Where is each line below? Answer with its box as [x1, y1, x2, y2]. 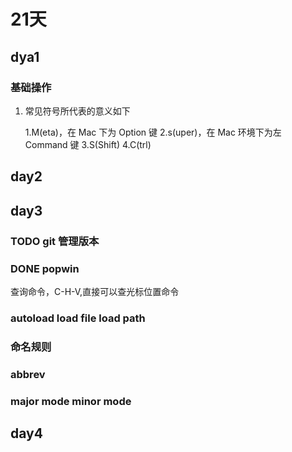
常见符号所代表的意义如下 [24, 105, 131, 117]
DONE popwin [10, 261, 80, 275]
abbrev [10, 367, 46, 381]
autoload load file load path [10, 311, 146, 325]
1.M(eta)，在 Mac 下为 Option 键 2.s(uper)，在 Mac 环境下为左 [24, 126, 282, 138]
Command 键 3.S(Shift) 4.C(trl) [24, 138, 152, 150]
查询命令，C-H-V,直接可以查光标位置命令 [10, 285, 180, 297]
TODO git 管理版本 [10, 234, 100, 248]
